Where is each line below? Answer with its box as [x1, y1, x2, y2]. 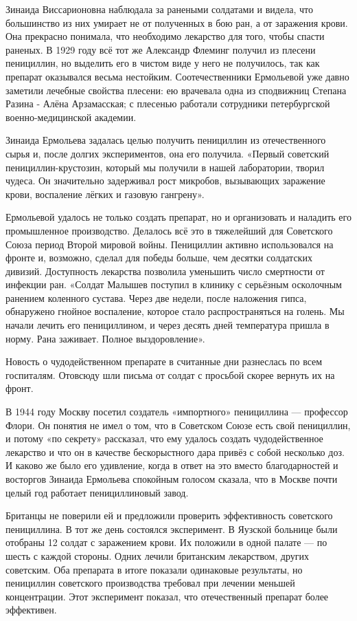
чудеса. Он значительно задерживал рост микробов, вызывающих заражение [5, 173, 325, 188]
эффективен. [5, 602, 57, 617]
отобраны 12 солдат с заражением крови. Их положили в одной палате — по [5, 535, 327, 549]
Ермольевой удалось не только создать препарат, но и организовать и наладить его [5, 210, 352, 224]
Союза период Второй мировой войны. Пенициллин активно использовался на [5, 237, 334, 251]
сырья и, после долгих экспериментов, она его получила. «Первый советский [5, 146, 330, 160]
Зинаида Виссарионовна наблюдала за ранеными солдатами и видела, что [5, 2, 313, 16]
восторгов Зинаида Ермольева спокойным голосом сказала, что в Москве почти [5, 472, 338, 486]
